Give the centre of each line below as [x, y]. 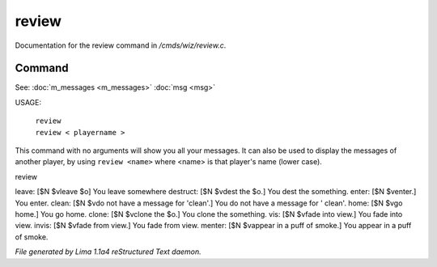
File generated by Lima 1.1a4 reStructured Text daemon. [108, 252]
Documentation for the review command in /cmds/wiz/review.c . [121, 45]
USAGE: [28, 102]
